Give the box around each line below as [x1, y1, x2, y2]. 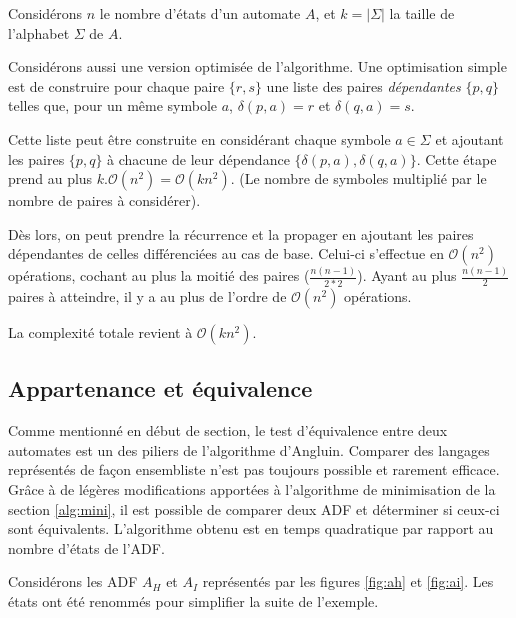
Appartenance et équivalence [8, 373, 313, 404]
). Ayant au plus [357, 265, 457, 286]
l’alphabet [8, 22, 70, 43]
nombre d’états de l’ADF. [8, 537, 165, 558]
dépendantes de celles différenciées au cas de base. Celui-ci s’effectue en [8, 243, 444, 264]
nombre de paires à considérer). [8, 190, 201, 211]
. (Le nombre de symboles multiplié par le [230, 168, 487, 189]
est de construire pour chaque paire [8, 75, 225, 96]
